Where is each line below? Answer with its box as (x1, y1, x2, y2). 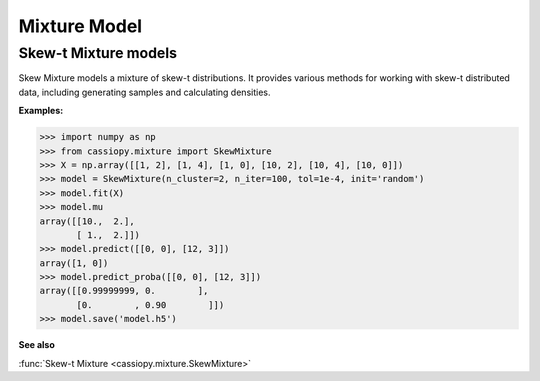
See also (18, 339, 55, 351)
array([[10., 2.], (39, 215, 135, 227)
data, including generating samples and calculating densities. (18, 86, 271, 98)
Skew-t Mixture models (18, 44, 177, 62)
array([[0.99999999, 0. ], (39, 285, 209, 297)
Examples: (18, 105, 64, 117)
